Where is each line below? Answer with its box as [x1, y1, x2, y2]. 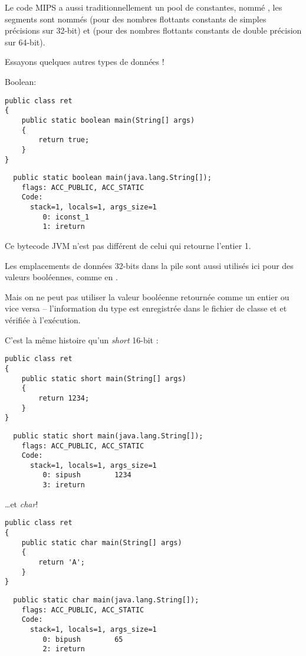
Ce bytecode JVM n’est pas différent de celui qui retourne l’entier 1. [5, 240, 251, 252]
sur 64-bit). [5, 35, 45, 48]
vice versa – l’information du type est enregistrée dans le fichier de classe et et [5, 302, 287, 314]
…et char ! [5, 497, 38, 510]
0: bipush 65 [42, 635, 123, 644]
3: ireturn [42, 481, 85, 490]
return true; [38, 136, 90, 145]
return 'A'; [38, 558, 85, 566]
